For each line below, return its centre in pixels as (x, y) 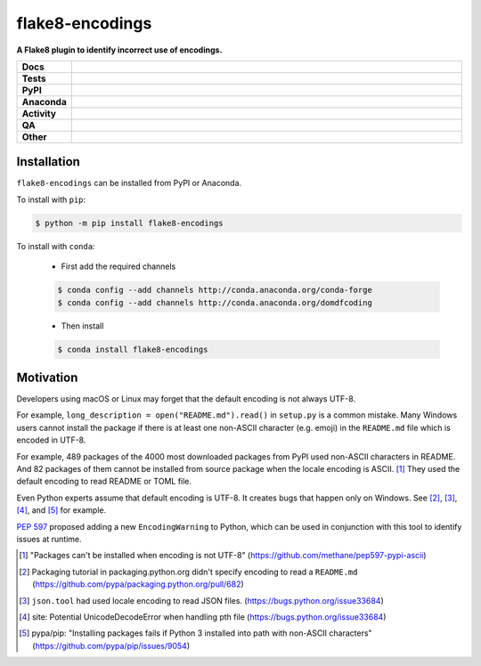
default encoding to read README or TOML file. (104, 482)
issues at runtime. (49, 539)
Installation (48, 162)
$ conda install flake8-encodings (133, 349)
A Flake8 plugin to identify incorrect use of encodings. (119, 50)
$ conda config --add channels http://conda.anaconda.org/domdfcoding (215, 302)
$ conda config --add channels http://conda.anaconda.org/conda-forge (215, 290)
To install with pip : (51, 199)
